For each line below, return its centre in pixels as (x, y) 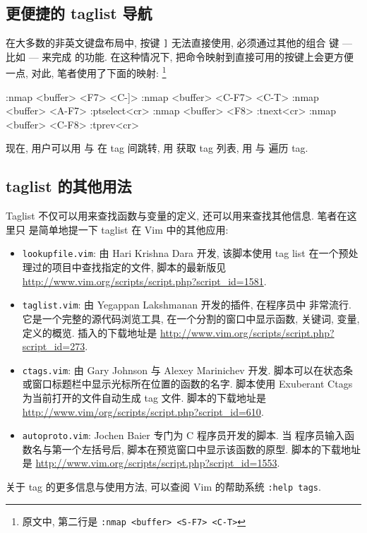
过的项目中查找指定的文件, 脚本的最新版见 (129, 267)
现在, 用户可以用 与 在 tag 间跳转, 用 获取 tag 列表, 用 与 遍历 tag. (157, 148)
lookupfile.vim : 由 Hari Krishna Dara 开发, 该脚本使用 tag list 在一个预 (185, 253)
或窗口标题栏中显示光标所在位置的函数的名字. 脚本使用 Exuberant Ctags (187, 384)
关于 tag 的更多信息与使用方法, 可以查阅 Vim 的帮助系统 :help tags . (163, 487)
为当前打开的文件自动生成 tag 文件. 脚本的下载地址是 (144, 397)
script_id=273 (54, 346)
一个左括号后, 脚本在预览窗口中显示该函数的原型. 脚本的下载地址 (211, 449)
